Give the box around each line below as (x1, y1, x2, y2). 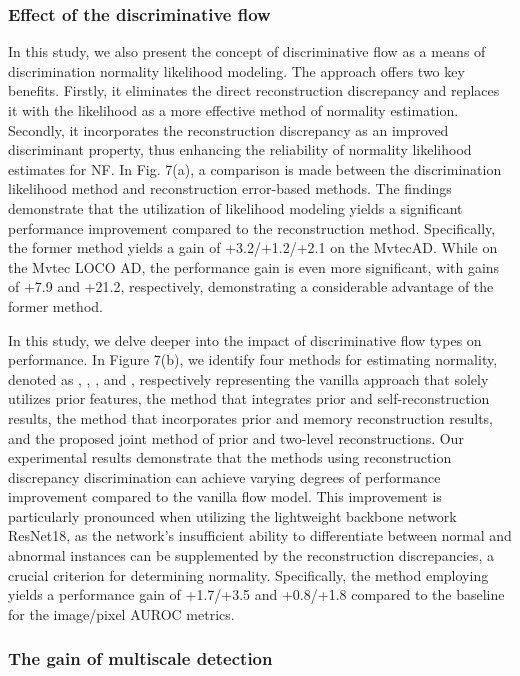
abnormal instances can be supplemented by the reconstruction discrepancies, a (8, 545, 494, 566)
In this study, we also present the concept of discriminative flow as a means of (8, 41, 486, 62)
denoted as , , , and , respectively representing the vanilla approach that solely (8, 368, 489, 389)
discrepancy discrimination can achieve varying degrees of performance (8, 466, 441, 487)
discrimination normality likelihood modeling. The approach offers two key (8, 60, 465, 81)
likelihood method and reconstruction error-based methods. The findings (8, 178, 452, 199)
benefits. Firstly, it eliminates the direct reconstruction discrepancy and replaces (8, 80, 500, 101)
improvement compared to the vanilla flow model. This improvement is (8, 486, 442, 507)
